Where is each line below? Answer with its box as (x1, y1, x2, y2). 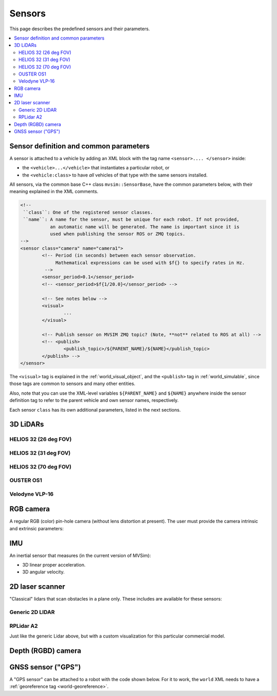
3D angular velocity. (22, 569, 65, 575)
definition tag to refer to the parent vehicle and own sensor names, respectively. (9, 397, 179, 403)
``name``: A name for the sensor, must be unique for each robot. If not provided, (23, 217, 240, 223)
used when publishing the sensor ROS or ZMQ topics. (50, 231, 186, 237)
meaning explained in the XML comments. (9, 188, 98, 195)
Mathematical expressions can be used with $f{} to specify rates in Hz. (55, 260, 245, 265)
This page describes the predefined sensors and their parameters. (9, 26, 150, 32)
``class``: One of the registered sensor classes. (23, 209, 153, 215)
